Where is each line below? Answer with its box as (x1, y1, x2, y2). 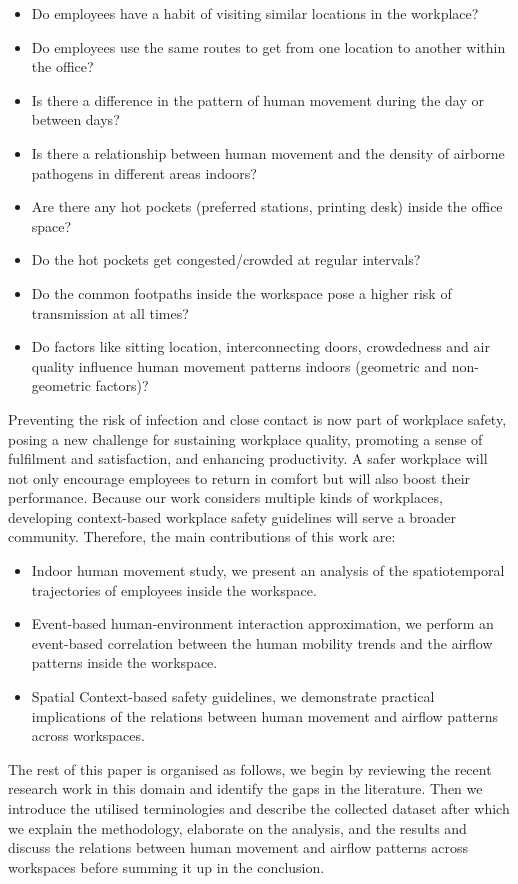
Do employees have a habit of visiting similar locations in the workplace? (31, 3, 479, 23)
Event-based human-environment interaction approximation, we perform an (31, 613, 494, 634)
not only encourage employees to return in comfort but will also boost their (8, 467, 471, 488)
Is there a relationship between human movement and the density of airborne (31, 142, 505, 163)
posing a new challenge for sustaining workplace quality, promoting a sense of (8, 428, 483, 449)
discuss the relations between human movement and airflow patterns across (8, 837, 468, 858)
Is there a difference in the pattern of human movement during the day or (31, 89, 484, 110)
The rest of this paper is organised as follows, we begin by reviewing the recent (8, 758, 492, 779)
